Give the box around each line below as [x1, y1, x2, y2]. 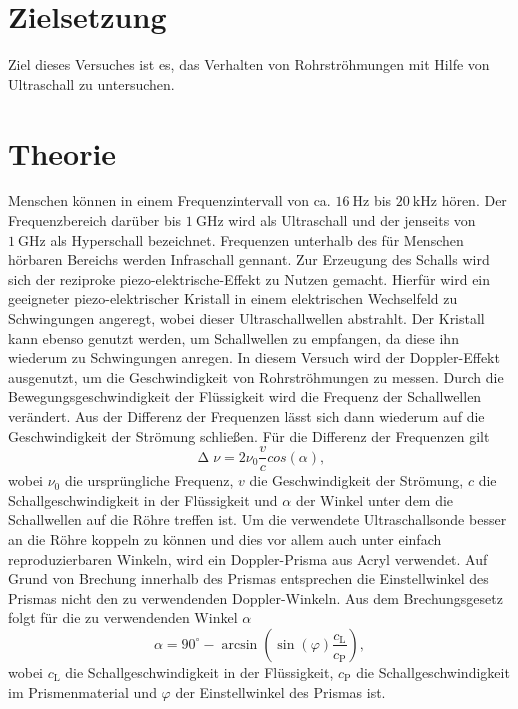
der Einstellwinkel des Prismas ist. [175, 681, 386, 702]
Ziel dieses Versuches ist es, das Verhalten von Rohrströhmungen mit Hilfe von [8, 54, 490, 75]
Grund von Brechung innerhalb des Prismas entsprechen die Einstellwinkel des [8, 568, 489, 589]
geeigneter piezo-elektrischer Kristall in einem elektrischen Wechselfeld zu [8, 288, 458, 309]
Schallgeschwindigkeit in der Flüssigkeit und [8, 489, 278, 510]
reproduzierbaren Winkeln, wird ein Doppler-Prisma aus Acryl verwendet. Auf [8, 548, 488, 569]
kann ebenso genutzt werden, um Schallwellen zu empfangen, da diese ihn [8, 327, 459, 348]
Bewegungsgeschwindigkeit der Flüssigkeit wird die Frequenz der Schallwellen [8, 386, 482, 407]
